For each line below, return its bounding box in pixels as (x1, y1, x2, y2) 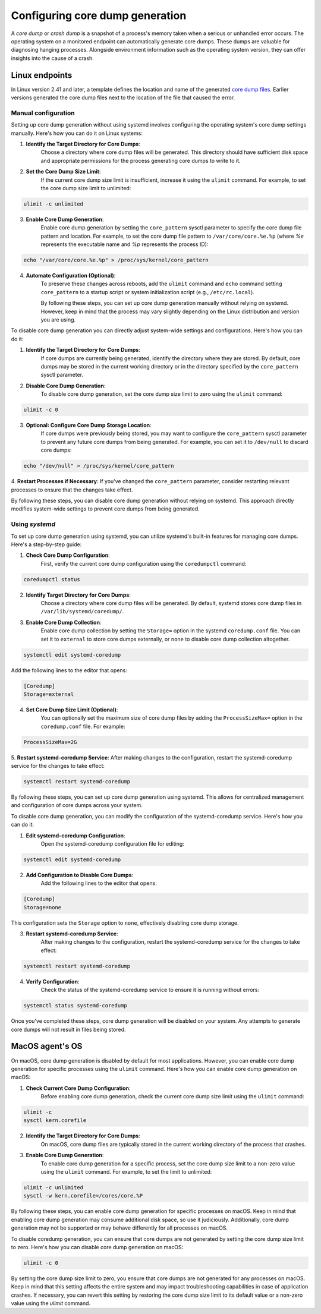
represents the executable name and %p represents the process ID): (40, 241, 209, 248)
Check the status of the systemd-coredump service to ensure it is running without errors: (40, 987, 260, 994)
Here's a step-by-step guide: (11, 541, 82, 548)
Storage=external (23, 691, 74, 698)
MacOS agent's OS (11, 1041, 83, 1051)
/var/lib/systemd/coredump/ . (40, 608, 124, 615)
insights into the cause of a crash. (11, 54, 95, 62)
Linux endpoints (11, 70, 73, 80)
